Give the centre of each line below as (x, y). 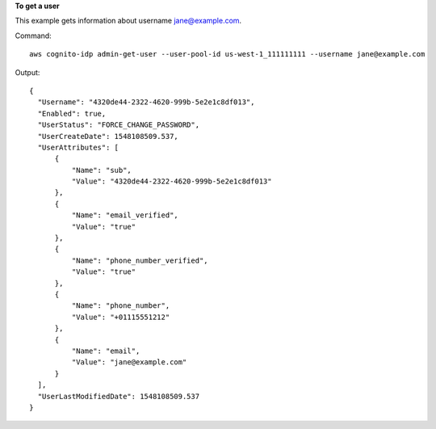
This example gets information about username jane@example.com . (128, 21)
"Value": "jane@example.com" (129, 362)
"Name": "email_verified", (125, 215)
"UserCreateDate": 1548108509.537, (108, 136)
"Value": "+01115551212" (121, 317)
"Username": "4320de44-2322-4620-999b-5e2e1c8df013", (146, 102)
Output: (27, 72)
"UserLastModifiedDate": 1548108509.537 (119, 396)
